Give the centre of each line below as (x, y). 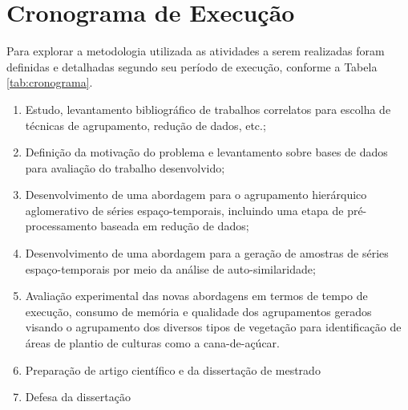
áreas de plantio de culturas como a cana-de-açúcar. (152, 343)
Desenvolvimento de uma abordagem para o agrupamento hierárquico (196, 195)
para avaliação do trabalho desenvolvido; (125, 167)
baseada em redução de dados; (175, 226)
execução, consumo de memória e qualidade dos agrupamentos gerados (198, 311)
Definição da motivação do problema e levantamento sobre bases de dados (206, 152)
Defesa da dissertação (78, 397)
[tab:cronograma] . (50, 82)
